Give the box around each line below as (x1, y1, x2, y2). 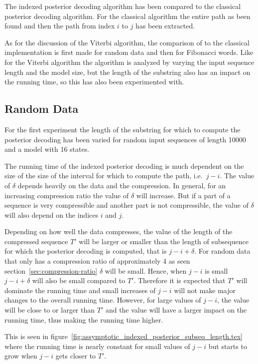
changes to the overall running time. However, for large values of (4, 295, 201, 305)
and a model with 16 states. (4, 144, 90, 154)
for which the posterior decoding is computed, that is (4, 246, 167, 256)
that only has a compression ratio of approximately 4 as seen (4, 256, 190, 266)
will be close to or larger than (4, 305, 95, 315)
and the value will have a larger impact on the (105, 305, 247, 315)
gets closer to (55, 351, 96, 361)
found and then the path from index (4, 20, 115, 31)
